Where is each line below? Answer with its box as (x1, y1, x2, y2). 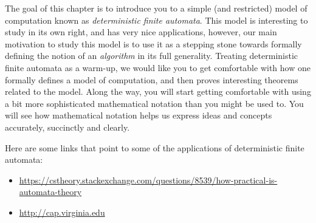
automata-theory (19, 185, 82, 198)
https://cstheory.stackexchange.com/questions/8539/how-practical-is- (19, 173, 278, 186)
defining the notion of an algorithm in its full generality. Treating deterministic (5, 49, 298, 62)
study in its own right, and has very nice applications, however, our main (5, 26, 277, 38)
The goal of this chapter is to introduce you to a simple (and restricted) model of (5, 2, 307, 14)
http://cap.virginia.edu (19, 205, 105, 218)
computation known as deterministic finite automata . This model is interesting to (5, 13, 308, 26)
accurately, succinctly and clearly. (5, 120, 130, 133)
